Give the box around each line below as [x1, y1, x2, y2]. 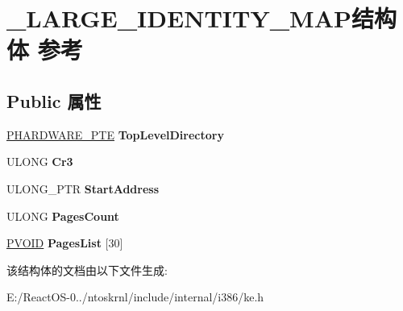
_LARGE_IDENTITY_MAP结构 [6, 2, 397, 35]
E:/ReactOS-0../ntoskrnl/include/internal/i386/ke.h [6, 288, 264, 305]
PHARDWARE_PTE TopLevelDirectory [6, 126, 224, 143]
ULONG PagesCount [6, 207, 119, 224]
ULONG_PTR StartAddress [6, 180, 160, 197]
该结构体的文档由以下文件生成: [6, 261, 168, 278]
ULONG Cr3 [6, 153, 73, 170]
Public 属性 [6, 88, 102, 113]
